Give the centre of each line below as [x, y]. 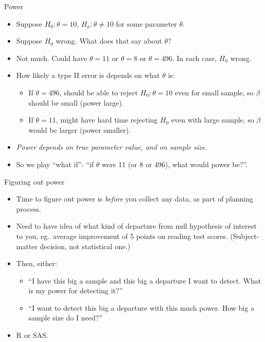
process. [29, 208]
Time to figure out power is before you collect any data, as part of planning [135, 199]
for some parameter [146, 23]
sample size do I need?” [65, 318]
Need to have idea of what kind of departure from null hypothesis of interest [136, 226]
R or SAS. [32, 335]
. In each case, [194, 58]
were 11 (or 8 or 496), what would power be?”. [175, 164]
